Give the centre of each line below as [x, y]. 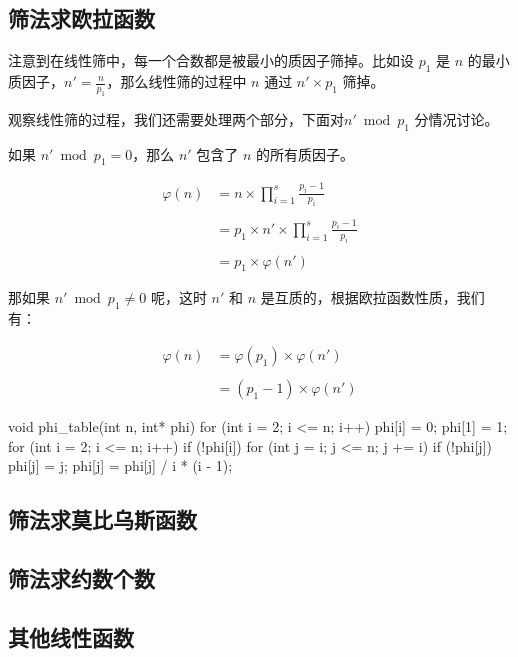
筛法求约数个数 [81, 577]
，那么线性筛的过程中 [176, 81]
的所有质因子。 [305, 153]
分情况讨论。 [456, 118]
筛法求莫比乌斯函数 [102, 519]
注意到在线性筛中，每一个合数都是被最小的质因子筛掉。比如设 [211, 60]
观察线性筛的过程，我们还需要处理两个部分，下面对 [176, 118]
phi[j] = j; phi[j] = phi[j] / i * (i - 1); [120, 465]
